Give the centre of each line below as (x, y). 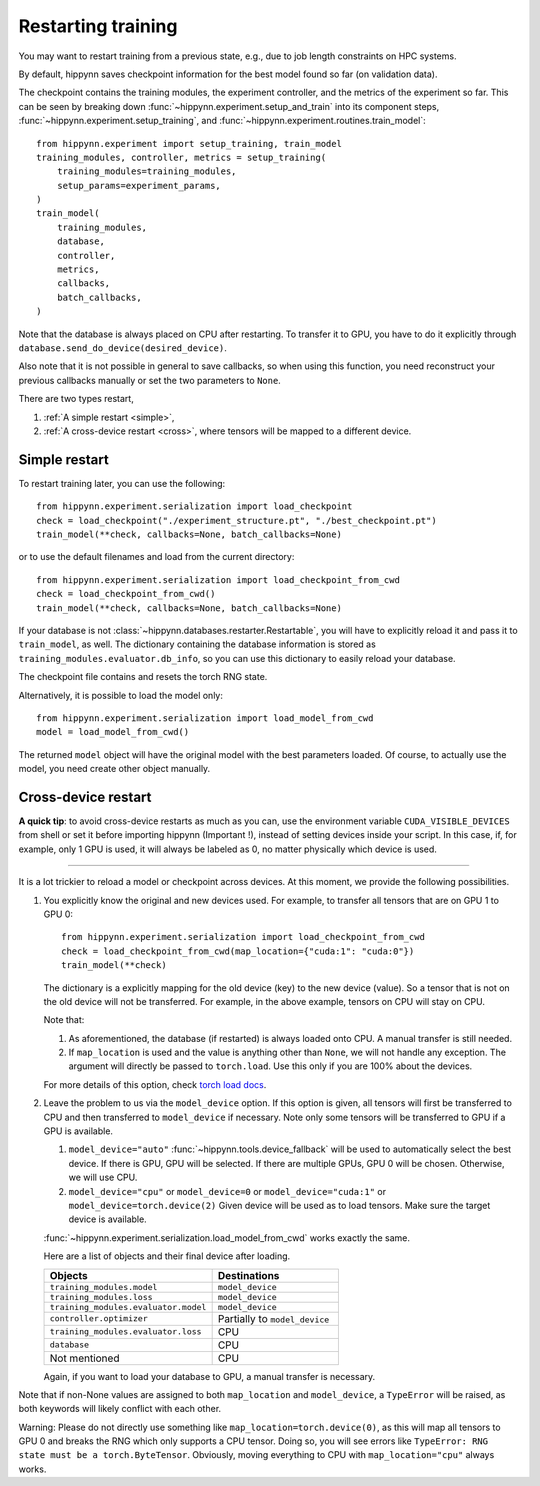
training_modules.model (103, 1286)
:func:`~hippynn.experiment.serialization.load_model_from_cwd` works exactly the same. (226, 1237)
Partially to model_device (273, 1318)
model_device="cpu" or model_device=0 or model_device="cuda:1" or (227, 1191)
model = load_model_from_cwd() (113, 732)
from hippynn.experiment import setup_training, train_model (189, 143)
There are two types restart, (76, 399)
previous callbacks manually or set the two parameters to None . (150, 380)
